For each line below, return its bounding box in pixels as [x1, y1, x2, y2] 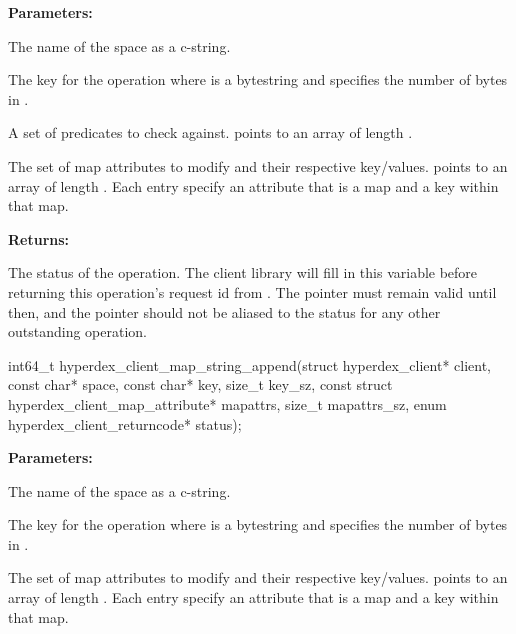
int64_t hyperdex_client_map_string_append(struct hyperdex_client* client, [8, 354, 491, 375]
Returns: [8, 228, 70, 249]
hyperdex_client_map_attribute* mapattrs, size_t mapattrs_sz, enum [8, 393, 447, 414]
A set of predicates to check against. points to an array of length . [8, 122, 413, 143]
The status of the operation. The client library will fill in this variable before [8, 262, 478, 283]
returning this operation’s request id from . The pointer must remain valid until [8, 281, 497, 302]
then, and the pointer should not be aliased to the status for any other [8, 301, 441, 322]
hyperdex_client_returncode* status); [8, 413, 242, 434]
